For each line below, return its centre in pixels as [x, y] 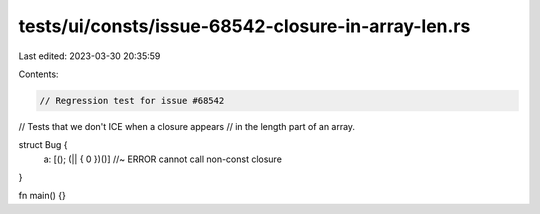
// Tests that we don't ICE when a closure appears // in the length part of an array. [186, 126]
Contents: [38, 74]
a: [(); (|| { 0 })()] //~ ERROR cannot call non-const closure [162, 159]
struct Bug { [43, 145]
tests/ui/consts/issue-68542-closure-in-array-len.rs [244, 26]
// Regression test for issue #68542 [132, 100]
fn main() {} [42, 196]
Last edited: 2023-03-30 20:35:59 [89, 56]
